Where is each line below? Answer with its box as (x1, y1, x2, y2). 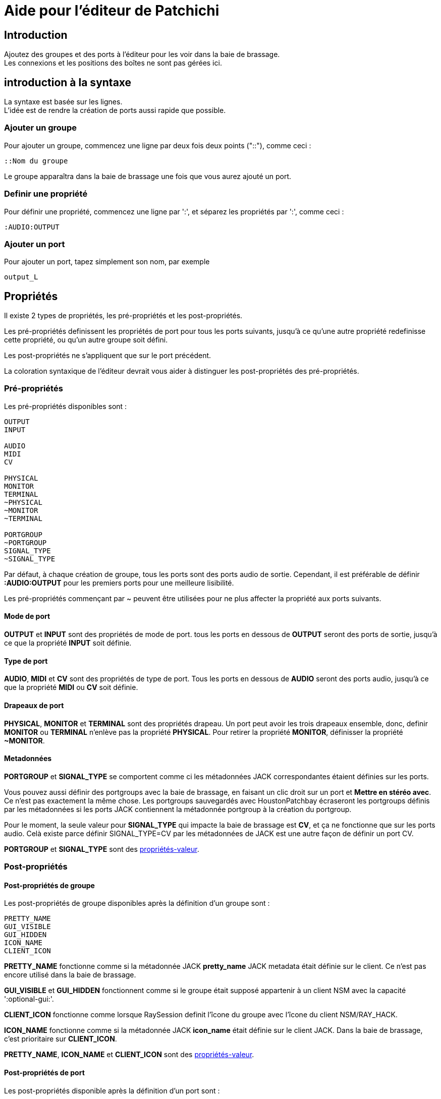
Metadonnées (4, 754, 52, 763)
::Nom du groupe (4, 156, 68, 165)
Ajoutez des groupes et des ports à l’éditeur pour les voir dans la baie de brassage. (4, 50, 280, 59)
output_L (4, 273, 38, 281)
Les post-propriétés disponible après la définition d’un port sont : (4, 1086, 220, 1095)
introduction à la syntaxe (4, 76, 132, 89)
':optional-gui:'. (4, 995, 54, 1004)
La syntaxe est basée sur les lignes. (4, 97, 123, 106)
